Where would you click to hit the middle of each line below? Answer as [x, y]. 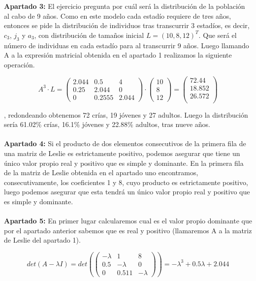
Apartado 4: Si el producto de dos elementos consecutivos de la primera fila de [125, 143]
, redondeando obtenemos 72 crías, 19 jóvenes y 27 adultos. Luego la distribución [126, 114]
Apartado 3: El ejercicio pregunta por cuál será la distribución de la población [125, 6]
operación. [19, 64]
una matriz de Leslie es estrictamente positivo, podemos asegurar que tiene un [122, 153]
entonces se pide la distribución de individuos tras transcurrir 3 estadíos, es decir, [127, 25]
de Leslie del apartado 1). [42, 240]
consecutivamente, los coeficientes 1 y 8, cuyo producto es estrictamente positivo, [126, 182]
